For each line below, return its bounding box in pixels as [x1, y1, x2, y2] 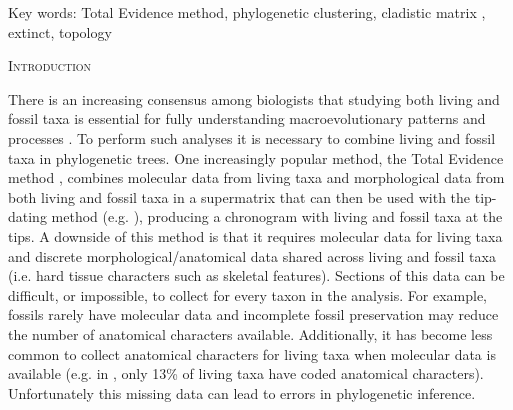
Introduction [8, 55, 92, 76]
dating [8, 206, 47, 227]
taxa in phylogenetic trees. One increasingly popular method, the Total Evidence [8, 147, 504, 168]
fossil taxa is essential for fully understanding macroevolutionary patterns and [8, 108, 486, 129]
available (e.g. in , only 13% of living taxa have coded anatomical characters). [8, 363, 484, 384]
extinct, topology [8, 21, 112, 42]
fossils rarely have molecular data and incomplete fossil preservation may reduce [8, 304, 499, 325]
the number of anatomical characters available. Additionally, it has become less [8, 323, 493, 344]
